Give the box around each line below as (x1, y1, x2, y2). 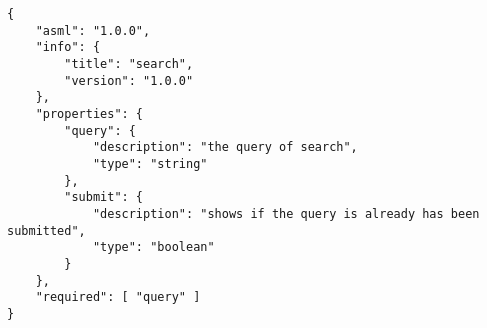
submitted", (7, 223, 86, 238)
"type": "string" (92, 156, 208, 171)
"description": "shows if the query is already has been (92, 206, 480, 221)
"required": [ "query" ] (35, 290, 201, 305)
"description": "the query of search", (92, 140, 358, 155)
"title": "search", (64, 56, 194, 71)
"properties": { (35, 106, 144, 121)
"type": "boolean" (92, 240, 215, 255)
